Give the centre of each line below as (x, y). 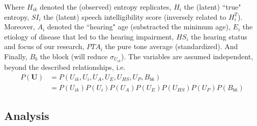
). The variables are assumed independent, (187, 56)
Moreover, (20, 27)
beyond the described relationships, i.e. (65, 67)
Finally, (16, 56)
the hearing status (219, 36)
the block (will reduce (74, 56)
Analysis (27, 116)
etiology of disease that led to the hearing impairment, (89, 36)
